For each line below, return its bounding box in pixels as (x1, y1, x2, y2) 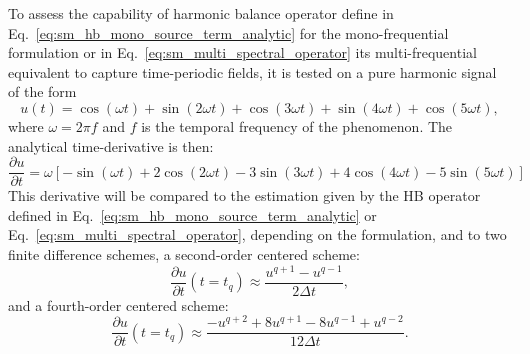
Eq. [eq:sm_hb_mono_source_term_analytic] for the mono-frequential (8, 22, 449, 43)
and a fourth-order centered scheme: (8, 294, 229, 315)
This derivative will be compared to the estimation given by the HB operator (8, 185, 481, 206)
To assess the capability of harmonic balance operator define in (8, 3, 394, 23)
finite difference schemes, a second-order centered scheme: (8, 244, 360, 264)
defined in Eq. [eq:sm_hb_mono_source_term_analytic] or (8, 204, 377, 225)
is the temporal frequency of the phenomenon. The (141, 115, 453, 136)
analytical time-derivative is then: (8, 135, 214, 156)
